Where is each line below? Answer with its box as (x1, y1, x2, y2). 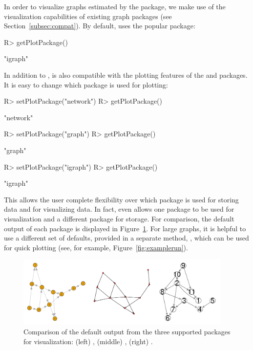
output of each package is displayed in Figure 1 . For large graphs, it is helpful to (4, 223, 246, 233)
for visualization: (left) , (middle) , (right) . (23, 336, 153, 346)
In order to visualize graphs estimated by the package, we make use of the (4, 1, 226, 11)
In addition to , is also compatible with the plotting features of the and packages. (4, 69, 248, 80)
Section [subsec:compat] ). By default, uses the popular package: (4, 21, 195, 31)
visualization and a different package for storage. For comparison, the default (4, 213, 234, 223)
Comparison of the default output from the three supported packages (23, 327, 231, 336)
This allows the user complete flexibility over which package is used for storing (4, 194, 239, 204)
